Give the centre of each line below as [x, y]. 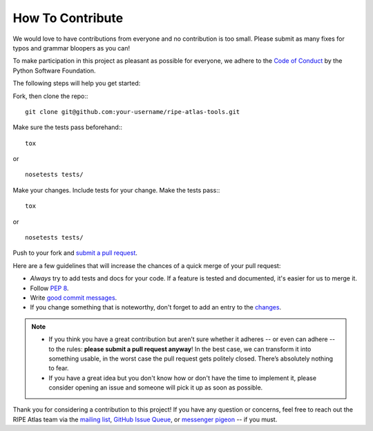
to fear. [59, 368]
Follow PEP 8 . [49, 288]
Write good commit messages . [74, 298]
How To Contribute [68, 18]
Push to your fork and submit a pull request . [75, 253]
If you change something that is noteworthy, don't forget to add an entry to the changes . [156, 307]
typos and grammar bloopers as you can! [71, 48]
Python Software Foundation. [54, 70]
